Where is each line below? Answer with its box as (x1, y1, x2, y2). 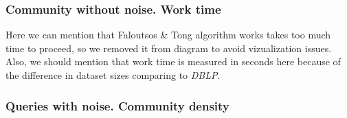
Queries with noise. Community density (5, 97, 230, 114)
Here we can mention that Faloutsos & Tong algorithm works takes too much (5, 27, 331, 42)
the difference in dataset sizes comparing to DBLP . (5, 68, 221, 82)
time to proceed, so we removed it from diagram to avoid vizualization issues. (5, 40, 332, 55)
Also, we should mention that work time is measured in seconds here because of (5, 54, 341, 69)
